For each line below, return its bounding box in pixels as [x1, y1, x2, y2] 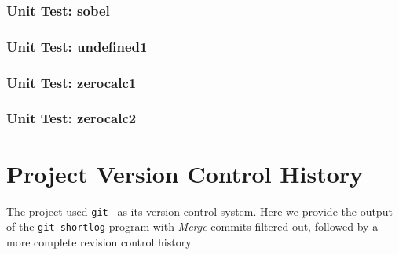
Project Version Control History [6, 157, 364, 189]
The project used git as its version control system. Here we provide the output [6, 202, 393, 219]
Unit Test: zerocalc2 [6, 108, 137, 128]
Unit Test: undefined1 [6, 36, 148, 56]
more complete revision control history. [6, 233, 194, 250]
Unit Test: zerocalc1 [6, 72, 137, 92]
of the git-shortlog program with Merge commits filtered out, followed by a [6, 218, 379, 235]
